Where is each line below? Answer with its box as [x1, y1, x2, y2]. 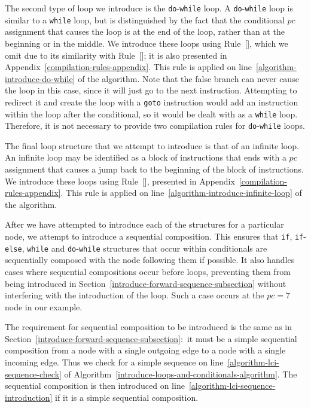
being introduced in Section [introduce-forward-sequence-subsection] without [5, 277, 286, 289]
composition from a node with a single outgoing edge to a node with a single [5, 344, 286, 356]
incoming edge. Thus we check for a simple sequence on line [5, 356, 224, 368]
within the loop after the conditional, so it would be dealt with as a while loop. [5, 107, 298, 120]
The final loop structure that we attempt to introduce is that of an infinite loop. [5, 139, 299, 152]
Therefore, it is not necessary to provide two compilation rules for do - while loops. [5, 119, 305, 132]
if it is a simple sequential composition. [55, 391, 199, 403]
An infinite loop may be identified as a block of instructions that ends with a [5, 151, 286, 164]
